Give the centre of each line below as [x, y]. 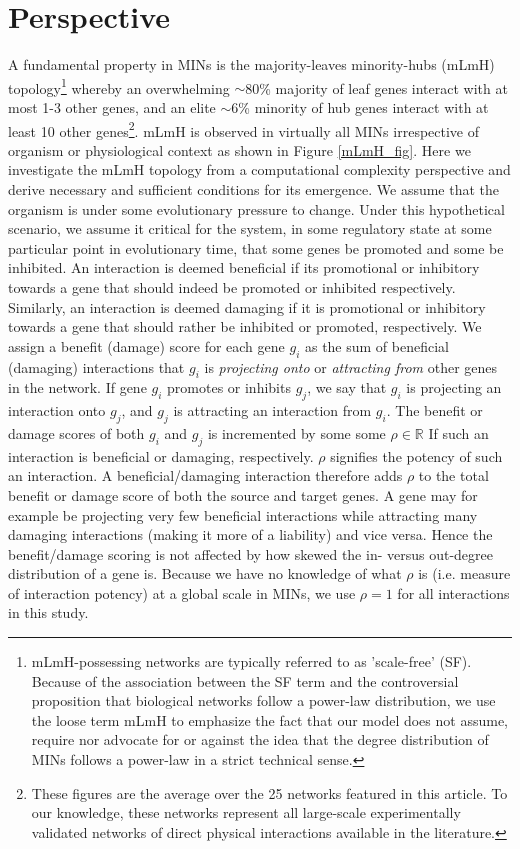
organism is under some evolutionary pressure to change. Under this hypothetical [256, 208]
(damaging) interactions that [96, 366]
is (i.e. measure [464, 573]
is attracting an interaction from [272, 410]
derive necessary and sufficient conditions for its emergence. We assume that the [254, 189]
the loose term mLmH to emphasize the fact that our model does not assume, [269, 719]
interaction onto [57, 410]
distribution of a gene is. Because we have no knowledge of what [205, 573]
